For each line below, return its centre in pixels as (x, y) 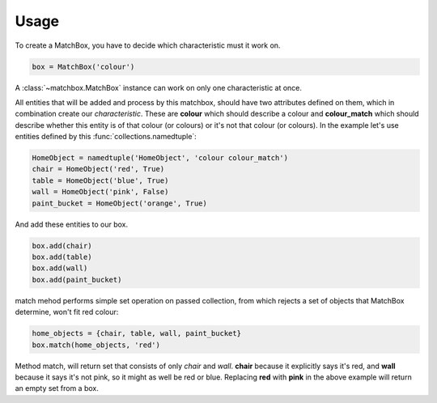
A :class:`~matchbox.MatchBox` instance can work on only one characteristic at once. (159, 87)
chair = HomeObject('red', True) (98, 169)
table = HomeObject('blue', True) (100, 180)
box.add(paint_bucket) (77, 280)
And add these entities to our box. (72, 224)
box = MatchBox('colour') (83, 66)
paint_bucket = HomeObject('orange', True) (120, 203)
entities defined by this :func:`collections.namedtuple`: (106, 137)
